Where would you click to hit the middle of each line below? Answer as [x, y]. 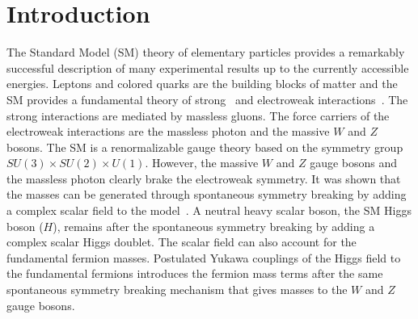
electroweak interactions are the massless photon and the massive [168, 131]
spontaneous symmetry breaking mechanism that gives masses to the [177, 290]
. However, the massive [202, 163]
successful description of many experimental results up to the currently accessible [208, 67]
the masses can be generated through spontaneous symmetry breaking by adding [207, 194]
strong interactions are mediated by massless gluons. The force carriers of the [198, 115]
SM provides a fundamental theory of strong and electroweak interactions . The [207, 99]
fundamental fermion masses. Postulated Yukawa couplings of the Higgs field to [204, 257]
